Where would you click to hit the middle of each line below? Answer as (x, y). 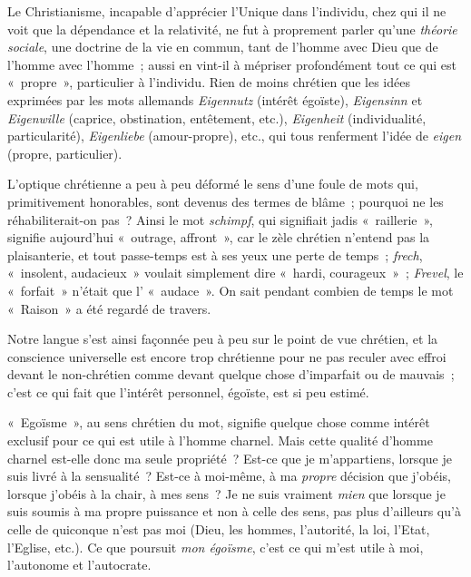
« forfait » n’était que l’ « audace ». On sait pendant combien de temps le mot (231, 290)
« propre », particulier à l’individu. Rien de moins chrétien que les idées (209, 82)
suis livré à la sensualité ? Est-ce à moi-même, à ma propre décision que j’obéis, (229, 476)
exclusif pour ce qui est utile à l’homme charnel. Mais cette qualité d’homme (220, 440)
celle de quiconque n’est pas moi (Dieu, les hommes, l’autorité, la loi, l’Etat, (219, 529)
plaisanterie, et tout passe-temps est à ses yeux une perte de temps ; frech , (215, 254)
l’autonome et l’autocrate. (79, 565)
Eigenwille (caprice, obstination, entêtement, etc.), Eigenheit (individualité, (217, 117)
